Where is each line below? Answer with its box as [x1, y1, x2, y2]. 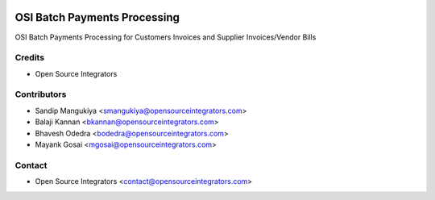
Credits [14, 52, 44, 64]
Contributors [14, 89, 67, 100]
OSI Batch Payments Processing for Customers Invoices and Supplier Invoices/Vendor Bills [14, 32, 317, 42]
